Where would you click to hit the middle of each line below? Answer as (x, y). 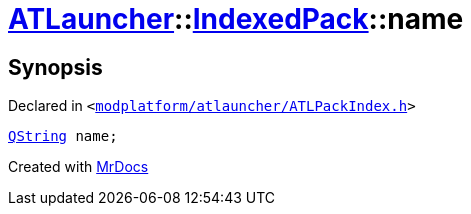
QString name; (63, 136)
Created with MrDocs (78, 167)
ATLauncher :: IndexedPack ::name (236, 19)
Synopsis (55, 67)
